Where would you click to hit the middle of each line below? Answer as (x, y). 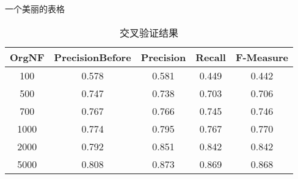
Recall (211, 57)
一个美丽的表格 (35, 9)
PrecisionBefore (93, 57)
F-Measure (262, 57)
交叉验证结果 (149, 32)
